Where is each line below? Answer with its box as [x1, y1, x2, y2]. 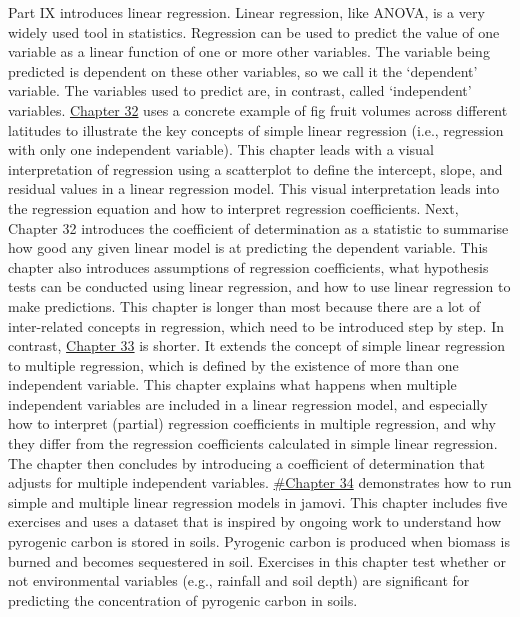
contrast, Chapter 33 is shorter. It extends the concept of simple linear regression [8, 335, 506, 356]
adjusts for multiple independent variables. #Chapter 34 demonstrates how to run [8, 472, 512, 493]
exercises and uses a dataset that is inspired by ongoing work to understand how [8, 511, 502, 532]
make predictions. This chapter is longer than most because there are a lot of [8, 295, 481, 316]
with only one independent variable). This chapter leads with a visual [8, 139, 434, 160]
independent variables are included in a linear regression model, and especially [8, 393, 488, 414]
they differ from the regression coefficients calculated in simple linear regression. [8, 433, 498, 454]
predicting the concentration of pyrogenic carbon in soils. [8, 589, 358, 610]
